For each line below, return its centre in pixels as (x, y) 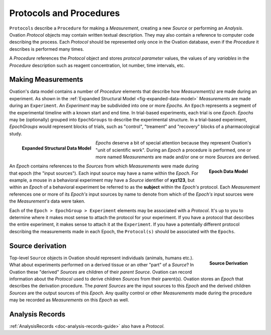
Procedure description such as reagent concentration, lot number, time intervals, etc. (97, 65)
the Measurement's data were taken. (47, 201)
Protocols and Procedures (65, 13)
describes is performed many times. (47, 49)
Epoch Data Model (228, 172)
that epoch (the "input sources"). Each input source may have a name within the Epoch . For (104, 173)
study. (16, 133)
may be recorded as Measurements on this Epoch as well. (69, 300)
